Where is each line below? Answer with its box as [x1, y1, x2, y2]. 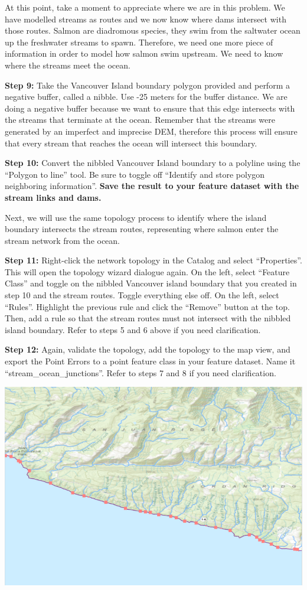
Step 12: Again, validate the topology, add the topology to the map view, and [5, 343, 290, 356]
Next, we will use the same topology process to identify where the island [5, 211, 267, 223]
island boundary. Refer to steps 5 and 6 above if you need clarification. [5, 323, 261, 335]
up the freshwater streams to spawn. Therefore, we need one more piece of [5, 35, 273, 48]
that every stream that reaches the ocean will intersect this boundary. [5, 136, 257, 149]
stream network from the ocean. [5, 234, 120, 246]
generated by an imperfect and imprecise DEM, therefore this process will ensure [5, 125, 298, 137]
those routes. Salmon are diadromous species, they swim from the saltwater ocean [5, 24, 301, 37]
